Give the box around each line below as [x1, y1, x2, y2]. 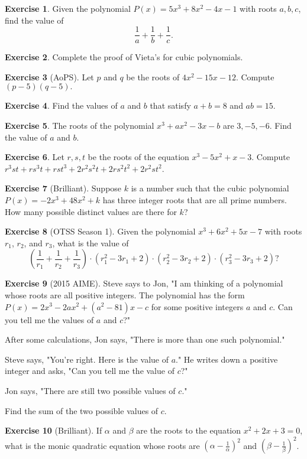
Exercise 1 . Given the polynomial [5, 2, 131, 14]
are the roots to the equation [136, 424, 241, 437]
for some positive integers [151, 300, 244, 312]
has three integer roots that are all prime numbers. [102, 194, 287, 206]
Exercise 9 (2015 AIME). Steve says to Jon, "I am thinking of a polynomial [5, 277, 283, 289]
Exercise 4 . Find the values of [5, 99, 118, 112]
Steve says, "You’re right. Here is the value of [5, 353, 169, 365]
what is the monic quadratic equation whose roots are [5, 439, 200, 451]
